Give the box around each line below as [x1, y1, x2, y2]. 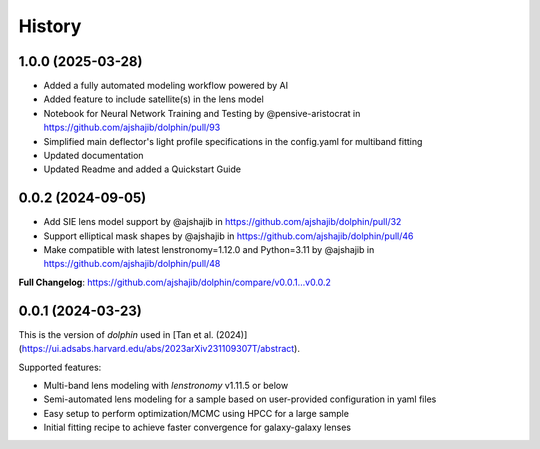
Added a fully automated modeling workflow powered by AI [43, 80, 289, 92]
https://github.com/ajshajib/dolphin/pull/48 [43, 258, 221, 270]
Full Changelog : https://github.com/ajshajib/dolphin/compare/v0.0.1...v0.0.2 [18, 276, 332, 288]
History [18, 15, 82, 37]
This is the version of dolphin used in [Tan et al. [18, 328, 214, 340]
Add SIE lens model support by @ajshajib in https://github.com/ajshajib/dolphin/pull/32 [43, 216, 402, 228]
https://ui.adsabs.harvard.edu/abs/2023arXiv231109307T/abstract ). [21, 343, 300, 355]
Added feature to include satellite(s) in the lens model [43, 93, 264, 105]
